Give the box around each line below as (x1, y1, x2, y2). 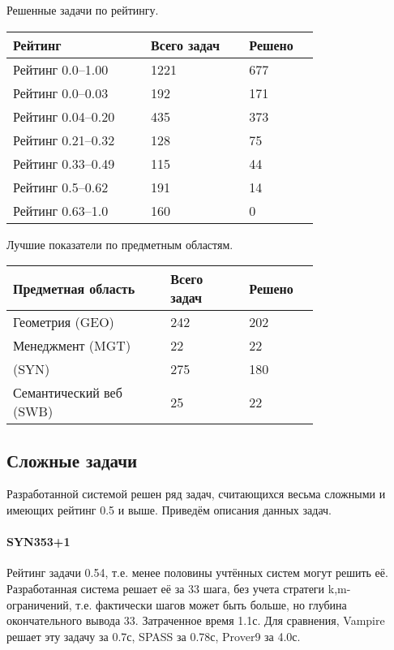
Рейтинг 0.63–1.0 (13, 200, 109, 220)
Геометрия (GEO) (13, 312, 114, 332)
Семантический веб (13, 383, 122, 402)
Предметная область (13, 278, 135, 298)
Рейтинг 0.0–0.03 (13, 83, 109, 102)
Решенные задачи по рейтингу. (6, 2, 159, 18)
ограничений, (6, 596, 72, 613)
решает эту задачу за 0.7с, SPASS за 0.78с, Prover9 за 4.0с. (6, 627, 301, 644)
